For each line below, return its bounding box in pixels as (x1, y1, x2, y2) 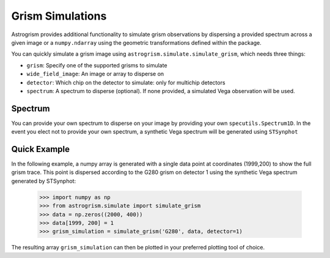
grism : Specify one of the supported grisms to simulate (26, 61, 167, 69)
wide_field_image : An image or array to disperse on (26, 70, 164, 78)
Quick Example (11, 144, 70, 154)
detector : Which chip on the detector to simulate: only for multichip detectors (26, 78, 226, 86)
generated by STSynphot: (11, 177, 76, 184)
